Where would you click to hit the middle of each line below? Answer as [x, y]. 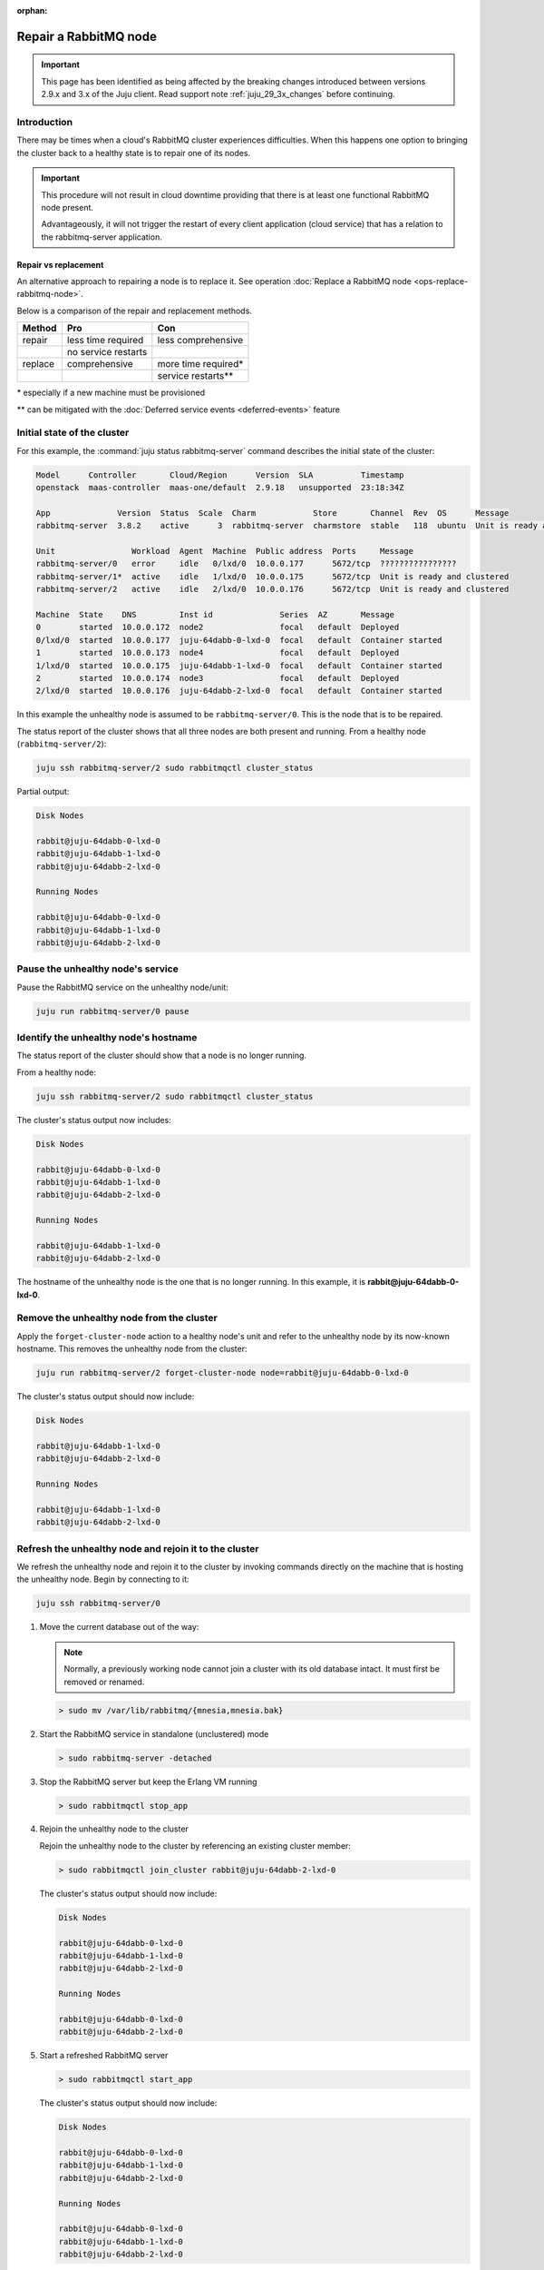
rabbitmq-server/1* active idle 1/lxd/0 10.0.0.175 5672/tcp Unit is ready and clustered [272, 576]
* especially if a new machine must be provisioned [111, 393]
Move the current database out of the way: [119, 1627]
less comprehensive [200, 340]
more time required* [200, 364]
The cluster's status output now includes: [94, 1120]
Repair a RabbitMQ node [87, 36]
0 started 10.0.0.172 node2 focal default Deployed [218, 627]
